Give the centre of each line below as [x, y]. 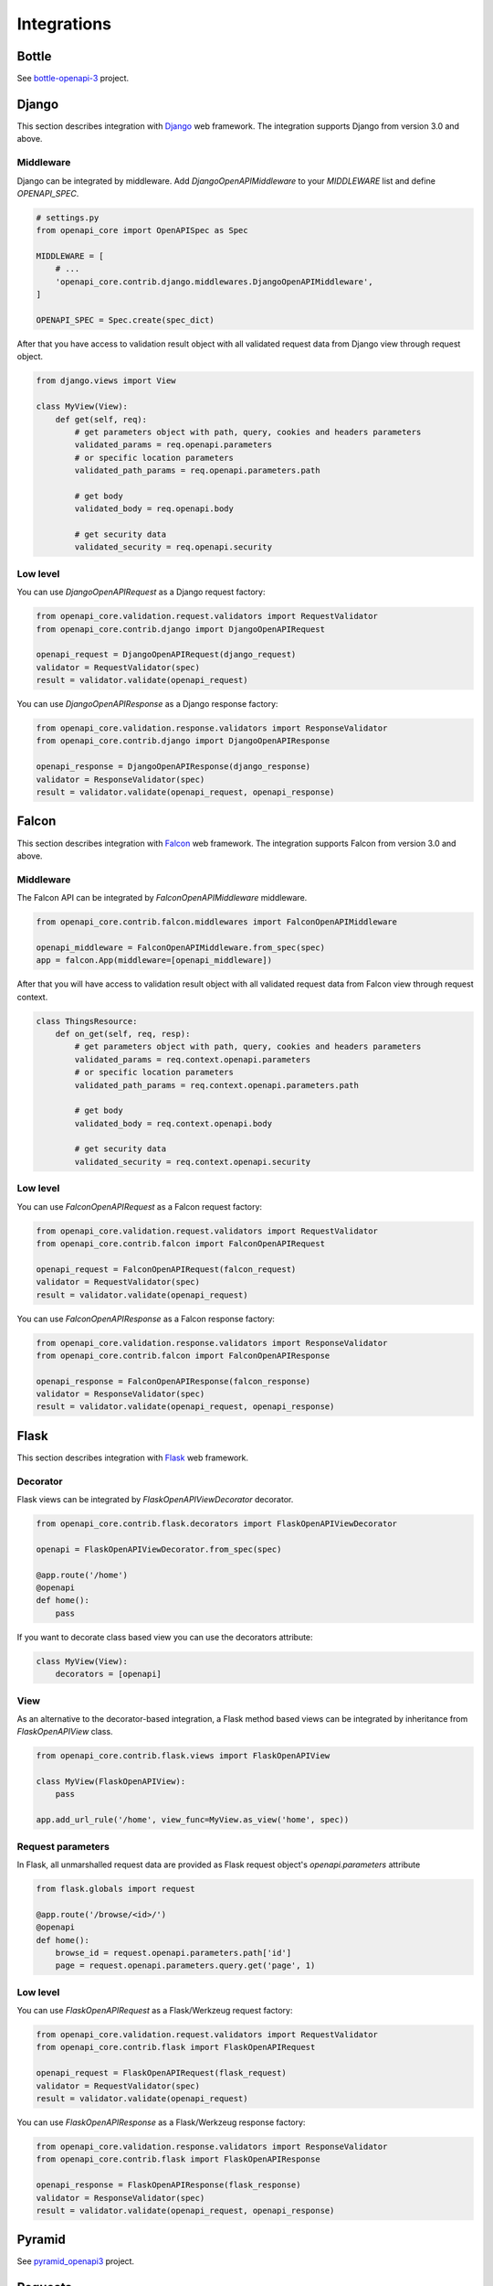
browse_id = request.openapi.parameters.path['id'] [173, 1953]
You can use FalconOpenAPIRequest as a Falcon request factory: [140, 1206]
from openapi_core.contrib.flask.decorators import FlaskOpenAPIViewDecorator [216, 1524]
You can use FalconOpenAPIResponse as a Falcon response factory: [146, 1319]
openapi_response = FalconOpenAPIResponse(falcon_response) [173, 1381]
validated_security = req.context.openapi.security [193, 1162]
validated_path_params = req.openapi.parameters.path [197, 470]
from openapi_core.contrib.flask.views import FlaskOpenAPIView [183, 1756]
